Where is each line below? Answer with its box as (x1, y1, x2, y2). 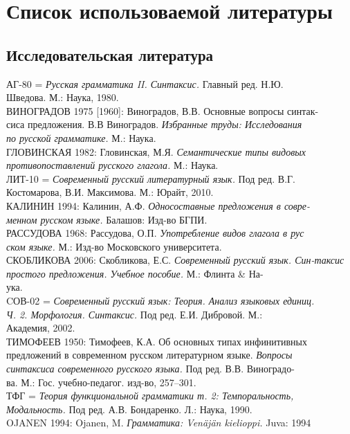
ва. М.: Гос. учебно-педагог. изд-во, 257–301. (6, 374, 196, 389)
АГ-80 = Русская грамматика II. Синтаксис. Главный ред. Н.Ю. (6, 76, 284, 91)
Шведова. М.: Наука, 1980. (6, 90, 119, 105)
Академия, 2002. (6, 320, 75, 335)
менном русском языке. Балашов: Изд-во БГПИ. (6, 212, 208, 226)
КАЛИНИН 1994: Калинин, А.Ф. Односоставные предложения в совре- (6, 198, 311, 213)
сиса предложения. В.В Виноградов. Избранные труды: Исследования (6, 117, 302, 132)
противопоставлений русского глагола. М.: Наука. (6, 158, 219, 172)
